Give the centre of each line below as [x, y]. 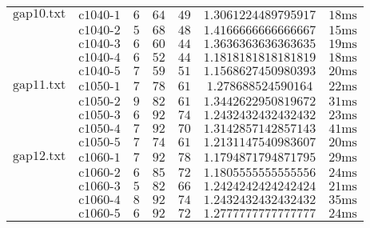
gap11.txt [40, 85]
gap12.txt [40, 156]
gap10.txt [40, 14]
